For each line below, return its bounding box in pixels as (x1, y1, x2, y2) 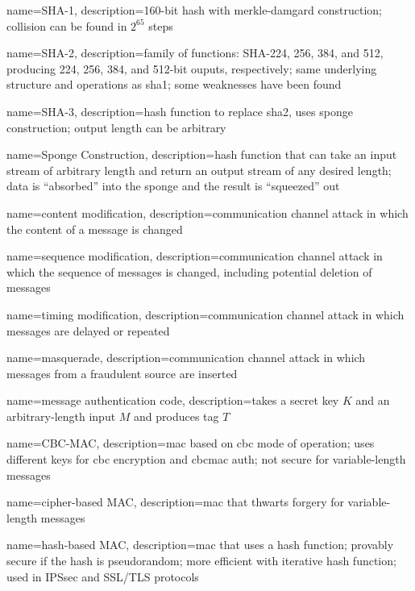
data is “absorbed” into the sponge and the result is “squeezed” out (6, 177, 340, 194)
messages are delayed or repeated (6, 322, 170, 339)
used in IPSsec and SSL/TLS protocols (6, 568, 199, 585)
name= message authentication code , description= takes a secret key (6, 392, 339, 409)
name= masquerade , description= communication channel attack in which (6, 349, 366, 366)
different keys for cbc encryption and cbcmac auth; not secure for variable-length (6, 451, 406, 468)
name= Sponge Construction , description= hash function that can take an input (6, 146, 397, 163)
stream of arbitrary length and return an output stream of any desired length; (6, 161, 392, 178)
